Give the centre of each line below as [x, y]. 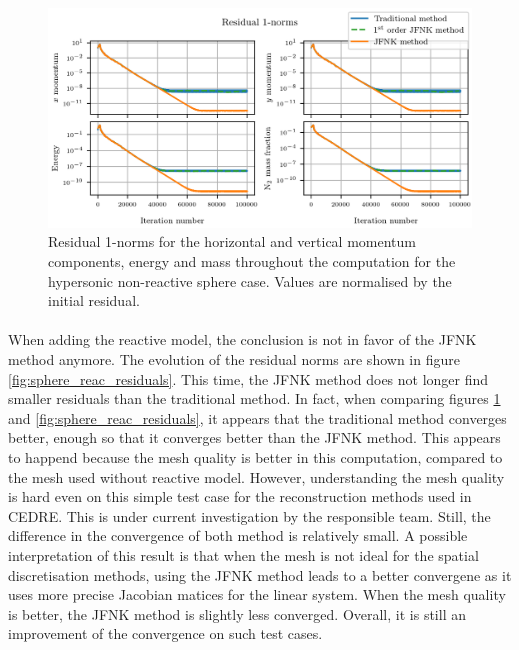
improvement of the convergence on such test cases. [165, 633]
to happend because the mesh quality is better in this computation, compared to [255, 456]
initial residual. [94, 300]
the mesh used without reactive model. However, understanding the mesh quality [256, 476]
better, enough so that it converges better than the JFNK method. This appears [254, 437]
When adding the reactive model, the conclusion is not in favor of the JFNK [242, 339]
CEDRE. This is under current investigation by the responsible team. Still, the [249, 515]
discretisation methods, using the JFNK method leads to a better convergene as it [260, 574]
